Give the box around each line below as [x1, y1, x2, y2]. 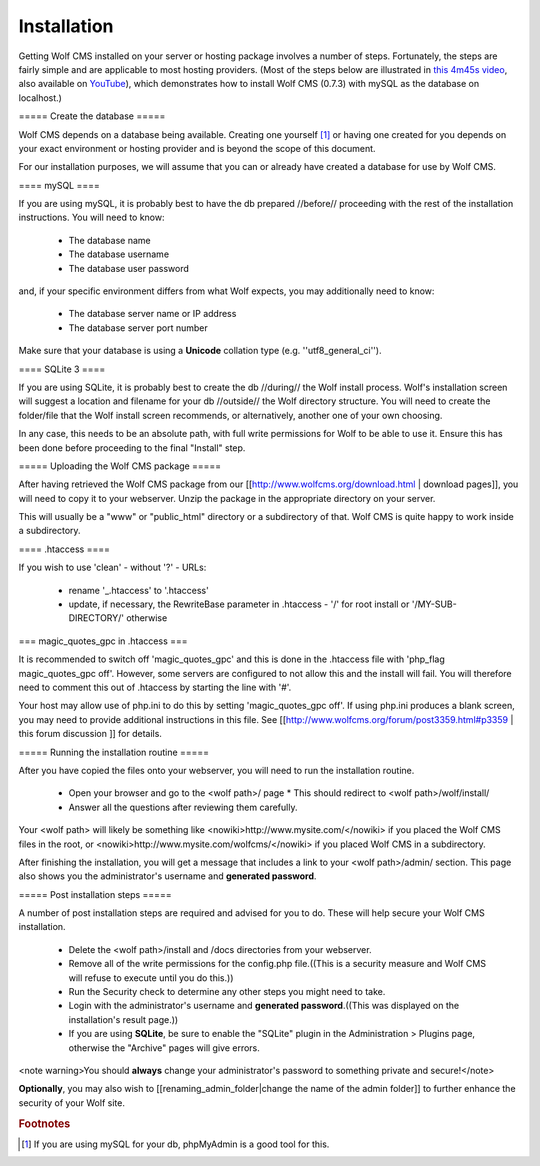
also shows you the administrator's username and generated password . [18, 870, 317, 882]
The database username [68, 248, 170, 260]
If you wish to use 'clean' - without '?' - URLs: [18, 561, 207, 574]
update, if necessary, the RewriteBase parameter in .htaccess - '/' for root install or [68, 598, 410, 610]
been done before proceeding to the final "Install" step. [18, 441, 246, 454]
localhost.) [18, 91, 62, 104]
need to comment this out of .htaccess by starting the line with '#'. [18, 681, 292, 693]
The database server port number [68, 321, 209, 334]
